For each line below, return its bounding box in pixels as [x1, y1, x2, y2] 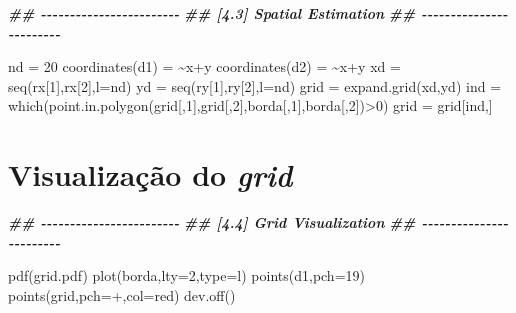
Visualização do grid [8, 154, 293, 196]
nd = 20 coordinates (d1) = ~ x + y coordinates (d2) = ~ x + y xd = [8, 56, 401, 77]
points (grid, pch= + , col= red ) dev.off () [8, 284, 236, 305]
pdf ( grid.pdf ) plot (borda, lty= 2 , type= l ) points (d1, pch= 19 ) [8, 265, 366, 286]
